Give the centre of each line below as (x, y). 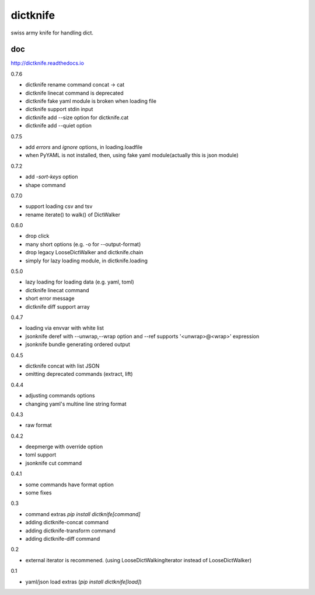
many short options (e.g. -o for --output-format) (83, 244)
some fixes (38, 493)
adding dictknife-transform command (71, 530)
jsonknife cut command (54, 463)
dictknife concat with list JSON (62, 366)
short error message (50, 299)
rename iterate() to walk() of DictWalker (73, 215)
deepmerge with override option (64, 447)
